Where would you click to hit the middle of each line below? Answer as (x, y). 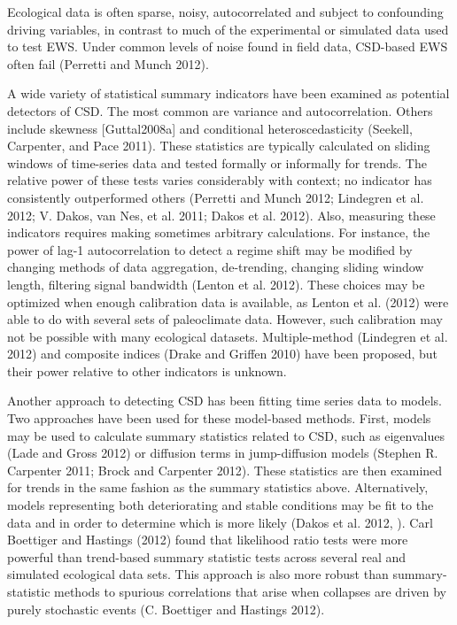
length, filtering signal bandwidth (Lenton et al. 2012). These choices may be (216, 284)
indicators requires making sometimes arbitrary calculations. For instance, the (219, 232)
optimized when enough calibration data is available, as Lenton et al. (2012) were (228, 301)
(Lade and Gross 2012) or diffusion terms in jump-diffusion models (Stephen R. (223, 453)
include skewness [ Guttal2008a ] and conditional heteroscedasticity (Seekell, (210, 128)
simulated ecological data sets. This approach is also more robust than (198, 574)
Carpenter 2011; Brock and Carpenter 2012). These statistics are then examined (225, 470)
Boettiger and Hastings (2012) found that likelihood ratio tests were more (208, 540)
